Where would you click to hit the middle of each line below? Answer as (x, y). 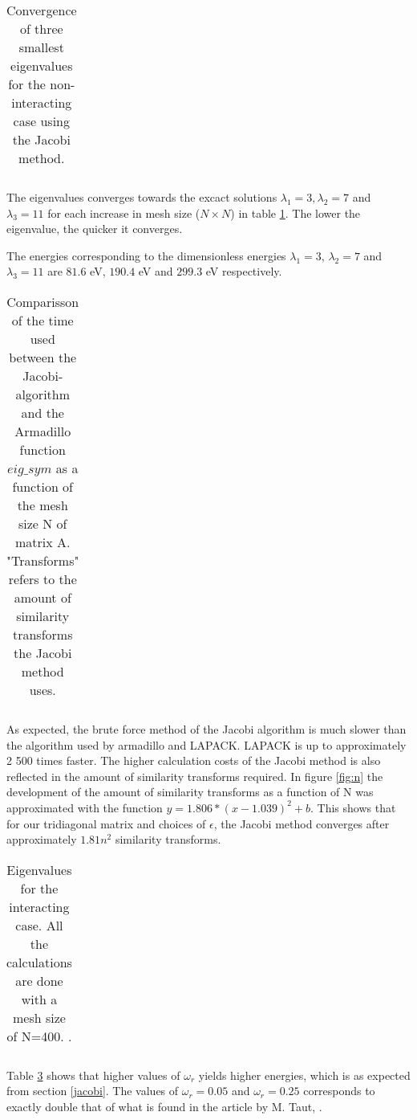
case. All (39, 925)
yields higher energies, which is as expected (304, 1075)
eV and (156, 271)
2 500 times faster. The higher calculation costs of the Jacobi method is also (194, 760)
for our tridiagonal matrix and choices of (106, 823)
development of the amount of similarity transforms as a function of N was (190, 792)
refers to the (43, 578)
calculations (39, 962)
